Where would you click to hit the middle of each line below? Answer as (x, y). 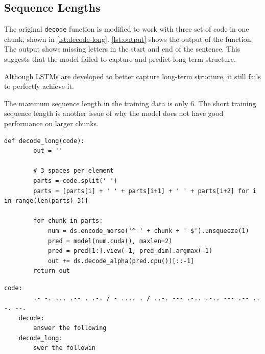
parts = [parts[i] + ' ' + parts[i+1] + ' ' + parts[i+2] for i (145, 191)
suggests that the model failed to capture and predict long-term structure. (120, 59)
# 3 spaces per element (74, 171)
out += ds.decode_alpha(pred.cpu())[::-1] (121, 261)
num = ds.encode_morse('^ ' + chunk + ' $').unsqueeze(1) (148, 231)
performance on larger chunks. (51, 123)
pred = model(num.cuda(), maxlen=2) (110, 241)
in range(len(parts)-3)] (46, 201)
